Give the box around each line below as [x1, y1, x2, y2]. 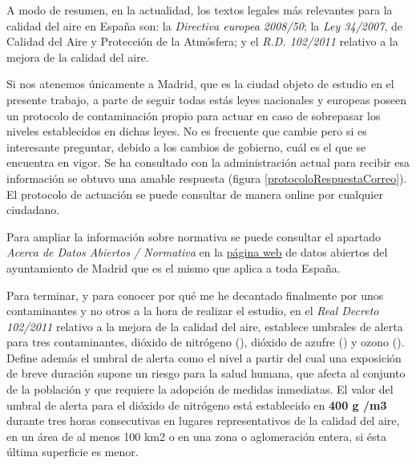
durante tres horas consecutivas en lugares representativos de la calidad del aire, [6, 412, 400, 429]
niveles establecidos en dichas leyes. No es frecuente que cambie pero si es [6, 123, 367, 139]
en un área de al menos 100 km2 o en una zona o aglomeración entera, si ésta [6, 427, 386, 444]
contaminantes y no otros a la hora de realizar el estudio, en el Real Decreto [6, 302, 379, 319]
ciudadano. [6, 201, 60, 218]
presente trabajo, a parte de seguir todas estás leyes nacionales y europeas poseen [6, 91, 406, 107]
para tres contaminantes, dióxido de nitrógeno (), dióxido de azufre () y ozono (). [6, 334, 405, 350]
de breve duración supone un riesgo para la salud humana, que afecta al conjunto [6, 365, 406, 382]
